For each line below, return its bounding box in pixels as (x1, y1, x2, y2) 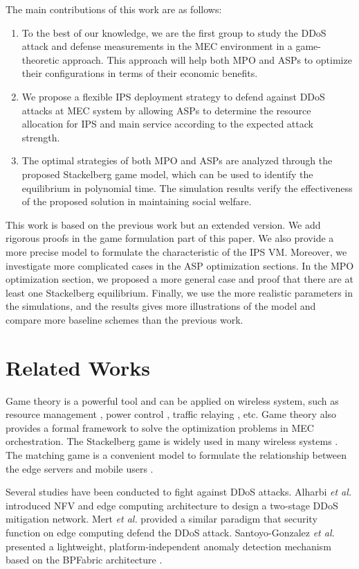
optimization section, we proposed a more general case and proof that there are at (6, 272, 353, 286)
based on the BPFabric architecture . (6, 552, 163, 567)
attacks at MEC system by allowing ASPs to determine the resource (21, 103, 311, 117)
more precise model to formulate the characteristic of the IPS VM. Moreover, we (6, 244, 347, 259)
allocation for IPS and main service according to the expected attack (21, 116, 313, 131)
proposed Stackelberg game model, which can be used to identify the (21, 166, 313, 181)
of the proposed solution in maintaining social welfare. (21, 194, 252, 209)
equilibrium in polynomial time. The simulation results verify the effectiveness (21, 180, 353, 195)
